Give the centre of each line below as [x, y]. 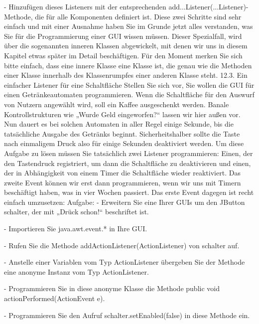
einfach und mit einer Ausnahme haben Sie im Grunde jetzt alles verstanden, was [129, 26]
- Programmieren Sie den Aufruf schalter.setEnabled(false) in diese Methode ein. [127, 315]
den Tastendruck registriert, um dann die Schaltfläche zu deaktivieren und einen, [128, 163]
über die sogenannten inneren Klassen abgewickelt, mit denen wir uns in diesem [126, 46]
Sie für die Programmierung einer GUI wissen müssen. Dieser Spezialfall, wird [123, 36]
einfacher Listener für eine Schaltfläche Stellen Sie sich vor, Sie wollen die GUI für [129, 84]
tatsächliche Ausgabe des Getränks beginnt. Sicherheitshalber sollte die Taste [122, 133]
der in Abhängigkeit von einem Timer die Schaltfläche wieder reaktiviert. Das [122, 173]
